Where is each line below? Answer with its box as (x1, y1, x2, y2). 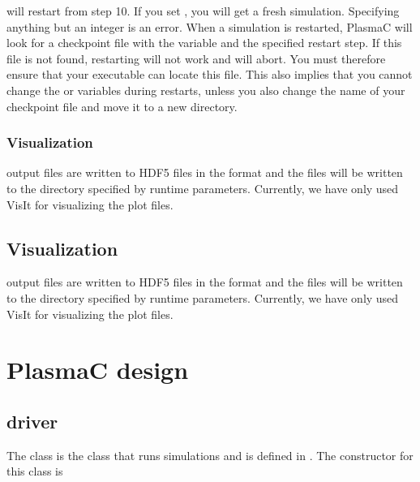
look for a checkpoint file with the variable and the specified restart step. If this (6, 34, 402, 51)
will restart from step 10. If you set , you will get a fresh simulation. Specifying (6, 2, 400, 19)
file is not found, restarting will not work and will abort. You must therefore (6, 49, 386, 67)
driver (6, 408, 58, 433)
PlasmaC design (6, 353, 189, 386)
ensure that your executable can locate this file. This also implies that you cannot (6, 66, 413, 83)
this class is (6, 463, 63, 480)
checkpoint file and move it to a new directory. (6, 97, 238, 114)
